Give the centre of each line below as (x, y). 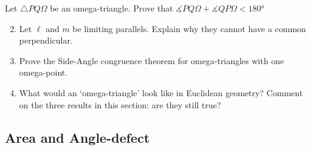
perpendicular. (46, 40)
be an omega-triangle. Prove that (111, 8)
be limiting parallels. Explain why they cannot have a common (189, 28)
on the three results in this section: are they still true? (120, 104)
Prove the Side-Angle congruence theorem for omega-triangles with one (152, 60)
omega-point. (43, 72)
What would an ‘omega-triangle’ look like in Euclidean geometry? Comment (161, 92)
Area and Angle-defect (77, 137)
